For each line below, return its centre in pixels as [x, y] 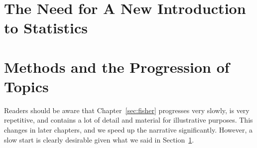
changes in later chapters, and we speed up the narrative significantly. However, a [128, 130]
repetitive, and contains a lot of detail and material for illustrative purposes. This [128, 120]
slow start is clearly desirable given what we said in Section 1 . [99, 139]
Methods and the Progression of [117, 67]
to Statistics [46, 28]
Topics [26, 86]
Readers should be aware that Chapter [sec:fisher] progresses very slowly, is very [127, 110]
